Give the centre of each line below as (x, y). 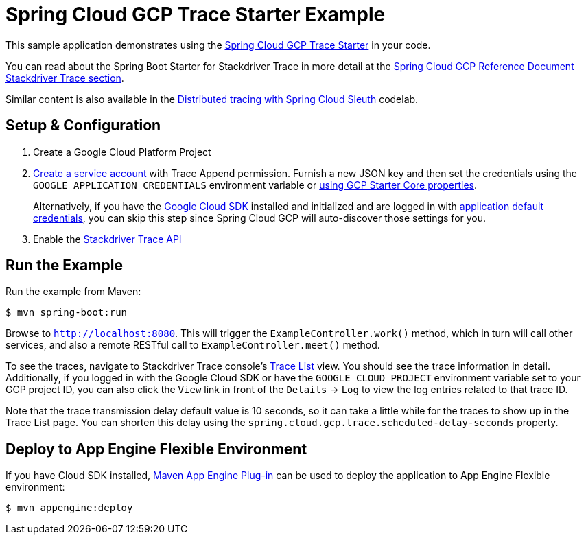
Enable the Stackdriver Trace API (107, 239)
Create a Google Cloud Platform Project (122, 152)
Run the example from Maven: (73, 292)
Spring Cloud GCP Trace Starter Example (196, 14)
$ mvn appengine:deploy (69, 508)
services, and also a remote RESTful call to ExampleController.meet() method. (193, 345)
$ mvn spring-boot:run (67, 313)
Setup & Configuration (83, 126)
